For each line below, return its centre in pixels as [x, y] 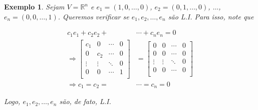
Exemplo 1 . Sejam [34, 6]
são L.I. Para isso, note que [211, 16]
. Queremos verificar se [93, 16]
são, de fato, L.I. [85, 101]
